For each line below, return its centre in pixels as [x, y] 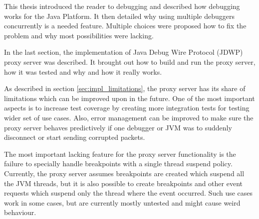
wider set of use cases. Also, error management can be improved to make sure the [129, 117]
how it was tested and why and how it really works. [83, 71]
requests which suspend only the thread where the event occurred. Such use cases [129, 193]
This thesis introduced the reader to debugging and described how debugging [122, 6]
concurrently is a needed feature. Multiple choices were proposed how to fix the [125, 26]
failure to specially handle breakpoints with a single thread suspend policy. [118, 164]
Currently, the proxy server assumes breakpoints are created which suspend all [124, 173]
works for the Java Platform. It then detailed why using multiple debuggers [120, 16]
